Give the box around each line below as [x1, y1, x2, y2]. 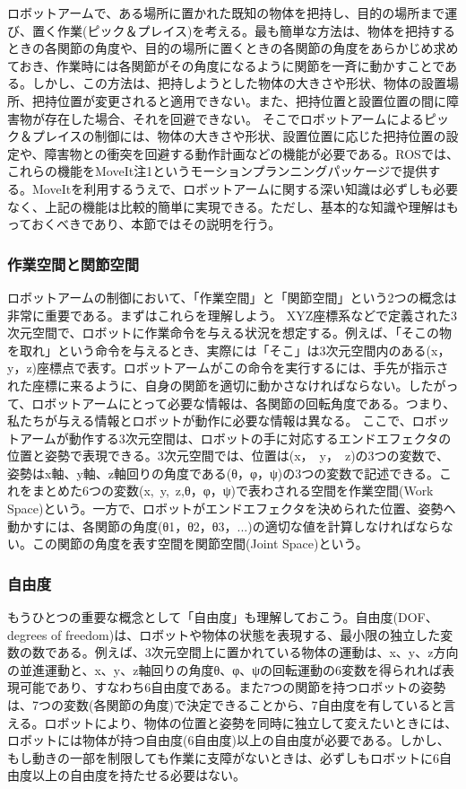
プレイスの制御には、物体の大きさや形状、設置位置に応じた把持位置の [31, 127, 446, 145]
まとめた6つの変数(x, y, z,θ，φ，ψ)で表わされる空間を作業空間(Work [31, 481, 434, 500]
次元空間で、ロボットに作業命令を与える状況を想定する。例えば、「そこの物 [7, 323, 453, 342]
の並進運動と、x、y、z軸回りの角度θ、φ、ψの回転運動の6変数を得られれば [7, 660, 442, 679]
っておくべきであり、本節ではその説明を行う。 [7, 215, 281, 233]
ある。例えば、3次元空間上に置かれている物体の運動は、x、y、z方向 [56, 643, 459, 662]
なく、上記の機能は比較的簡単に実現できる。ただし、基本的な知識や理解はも [7, 197, 459, 215]
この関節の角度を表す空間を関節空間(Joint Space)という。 [31, 534, 368, 553]
